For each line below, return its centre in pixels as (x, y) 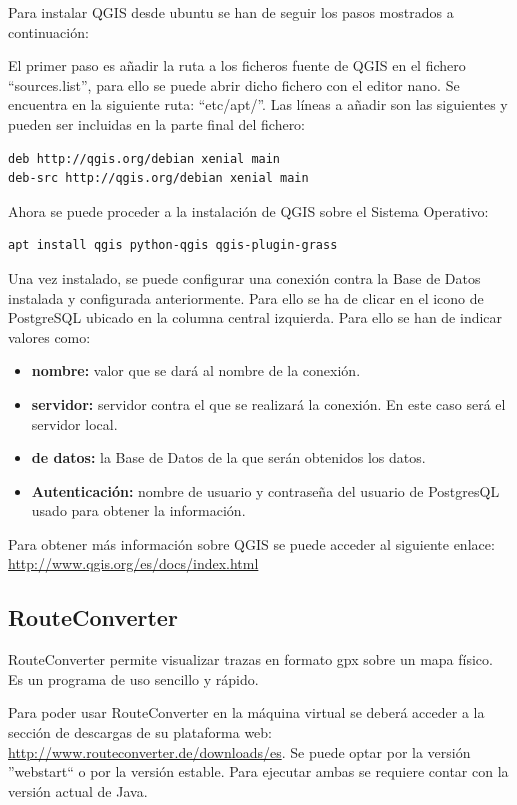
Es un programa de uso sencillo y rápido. (133, 678)
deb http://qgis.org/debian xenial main (144, 158)
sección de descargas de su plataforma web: (140, 732)
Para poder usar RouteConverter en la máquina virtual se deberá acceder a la (246, 712)
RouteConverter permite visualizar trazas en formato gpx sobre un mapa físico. (250, 659)
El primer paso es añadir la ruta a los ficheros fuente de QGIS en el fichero (237, 65)
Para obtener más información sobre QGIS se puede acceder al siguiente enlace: (251, 543)
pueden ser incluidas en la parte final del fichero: (157, 123)
